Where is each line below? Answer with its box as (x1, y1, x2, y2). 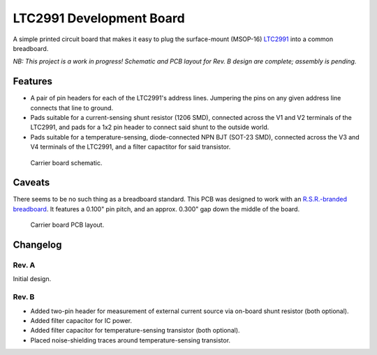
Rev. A (13, 260, 36, 270)
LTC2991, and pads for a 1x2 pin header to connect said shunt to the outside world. (30, 123, 269, 132)
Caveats (13, 176, 50, 188)
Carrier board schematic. (30, 158, 103, 167)
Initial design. (13, 275, 52, 283)
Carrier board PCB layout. (30, 220, 105, 229)
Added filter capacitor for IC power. (30, 316, 133, 324)
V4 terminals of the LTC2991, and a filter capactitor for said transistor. (30, 143, 231, 151)
